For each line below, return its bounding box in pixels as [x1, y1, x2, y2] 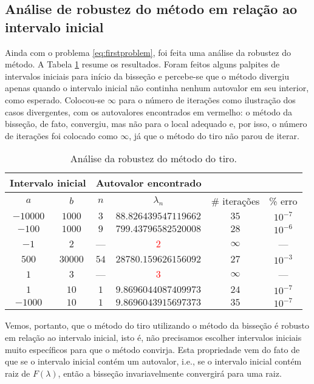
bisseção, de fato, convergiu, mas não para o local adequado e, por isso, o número [5, 117, 307, 130]
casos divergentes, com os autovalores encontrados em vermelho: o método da [5, 105, 293, 118]
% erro [269, 194, 298, 208]
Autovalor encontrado [95, 176, 202, 190]
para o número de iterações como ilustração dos [118, 93, 296, 106]
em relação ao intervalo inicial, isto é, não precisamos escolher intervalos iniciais [5, 331, 302, 343]
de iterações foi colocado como [5, 129, 118, 142]
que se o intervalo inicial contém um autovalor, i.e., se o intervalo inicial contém [5, 355, 302, 368]
